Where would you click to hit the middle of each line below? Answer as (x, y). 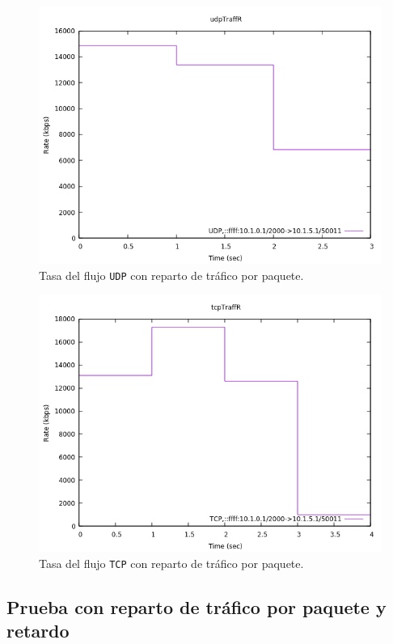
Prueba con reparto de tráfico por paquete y (196, 606)
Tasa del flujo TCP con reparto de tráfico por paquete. (171, 563)
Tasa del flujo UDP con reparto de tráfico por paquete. (171, 275)
